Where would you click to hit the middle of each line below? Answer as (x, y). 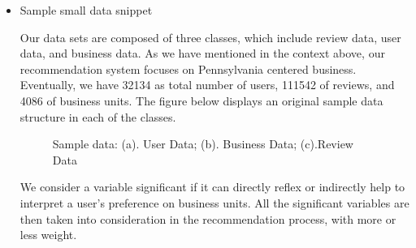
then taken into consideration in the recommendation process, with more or (208, 218)
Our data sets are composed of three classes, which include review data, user (210, 37)
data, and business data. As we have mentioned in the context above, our (202, 53)
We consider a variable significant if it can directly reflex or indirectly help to (212, 187)
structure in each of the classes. (98, 116)
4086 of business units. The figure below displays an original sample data (201, 100)
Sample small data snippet (86, 10)
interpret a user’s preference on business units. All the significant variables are (214, 202)
